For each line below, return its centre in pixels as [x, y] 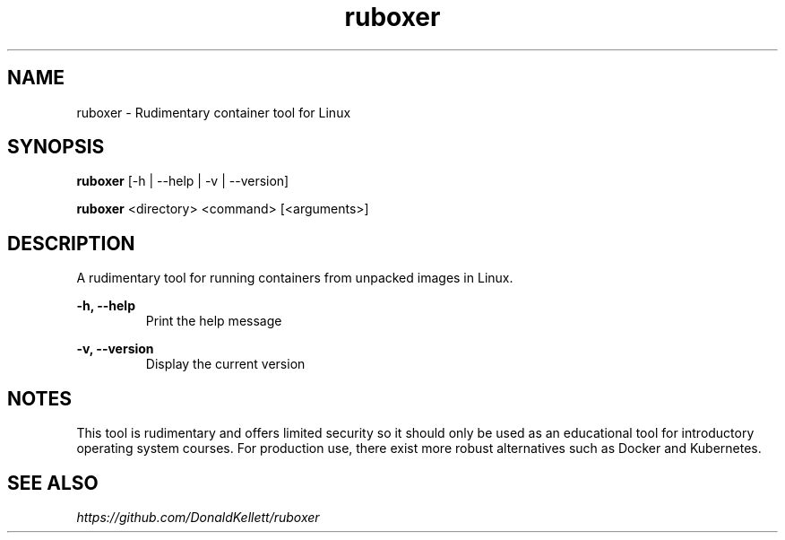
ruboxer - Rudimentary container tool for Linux [214, 112]
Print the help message [214, 321]
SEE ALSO [53, 483]
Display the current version [225, 364]
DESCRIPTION [71, 243]
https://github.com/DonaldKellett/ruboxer [198, 517]
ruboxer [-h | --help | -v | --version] [183, 181]
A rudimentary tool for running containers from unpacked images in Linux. [295, 278]
